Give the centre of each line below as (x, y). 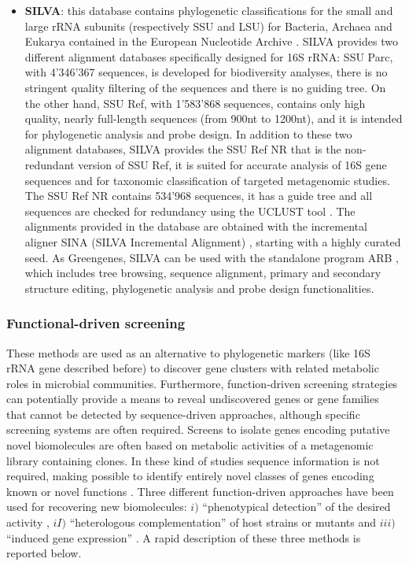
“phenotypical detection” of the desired (297, 507)
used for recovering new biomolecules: (97, 507)
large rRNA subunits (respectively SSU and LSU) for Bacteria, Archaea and (208, 26)
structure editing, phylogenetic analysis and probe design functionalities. (199, 288)
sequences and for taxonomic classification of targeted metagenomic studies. (207, 180)
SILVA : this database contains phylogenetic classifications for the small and (209, 10)
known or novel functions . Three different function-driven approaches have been (200, 491)
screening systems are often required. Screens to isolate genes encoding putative (198, 429)
